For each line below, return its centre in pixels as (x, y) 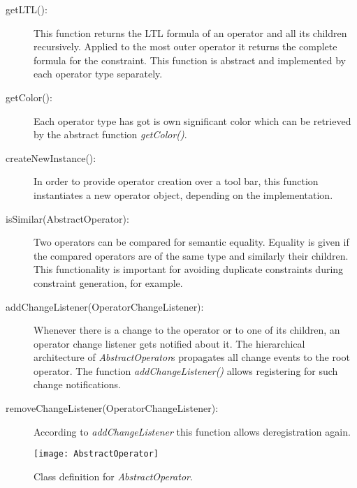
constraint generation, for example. (108, 282)
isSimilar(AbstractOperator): (67, 218)
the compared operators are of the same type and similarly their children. (191, 255)
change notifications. (77, 384)
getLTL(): (27, 9)
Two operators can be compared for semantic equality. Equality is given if (191, 242)
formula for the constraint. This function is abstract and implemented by (190, 60)
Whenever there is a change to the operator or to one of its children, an (187, 330)
